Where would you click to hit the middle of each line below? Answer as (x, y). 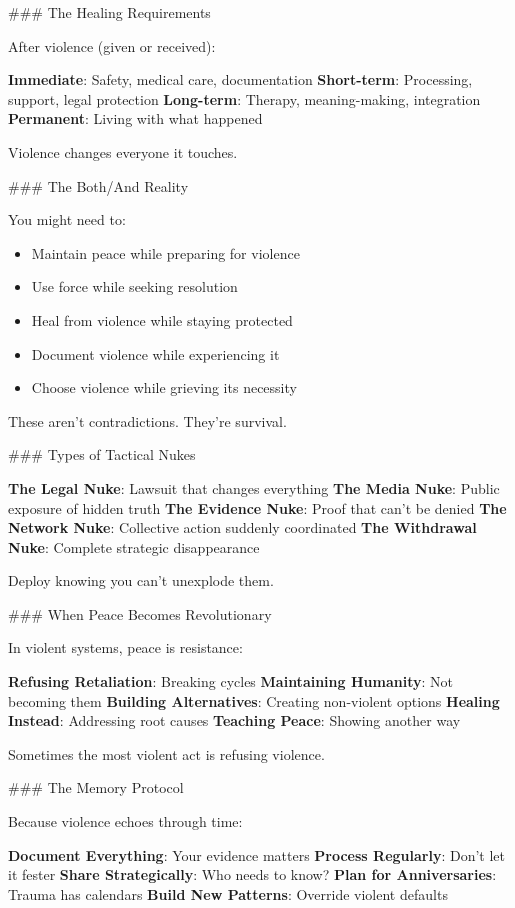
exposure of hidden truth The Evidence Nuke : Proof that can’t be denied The (257, 507)
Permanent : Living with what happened (135, 118)
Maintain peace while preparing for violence (165, 252)
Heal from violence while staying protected (162, 319)
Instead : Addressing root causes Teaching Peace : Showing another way (234, 720)
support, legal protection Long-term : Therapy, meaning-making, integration (244, 98)
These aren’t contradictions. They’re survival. (147, 420)
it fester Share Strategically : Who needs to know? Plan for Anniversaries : (252, 874)
